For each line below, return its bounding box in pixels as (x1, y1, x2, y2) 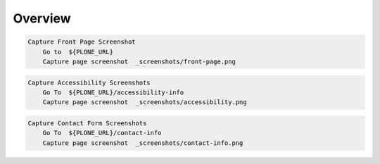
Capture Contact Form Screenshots (27, 119, 147, 127)
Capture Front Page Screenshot (27, 38, 137, 46)
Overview (13, 11, 71, 26)
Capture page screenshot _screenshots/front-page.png (42, 57, 236, 65)
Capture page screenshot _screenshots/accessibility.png (42, 99, 247, 106)
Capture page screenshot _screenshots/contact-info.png (42, 139, 243, 147)
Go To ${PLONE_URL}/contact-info (42, 129, 162, 137)
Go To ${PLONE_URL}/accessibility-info (42, 88, 184, 96)
